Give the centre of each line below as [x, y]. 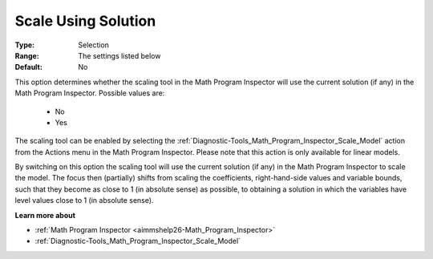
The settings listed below [119, 55]
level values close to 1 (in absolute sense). [84, 200]
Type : [25, 45]
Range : [27, 55]
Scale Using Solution [85, 21]
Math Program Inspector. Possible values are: [90, 93]
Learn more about [45, 215]
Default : [29, 67]
